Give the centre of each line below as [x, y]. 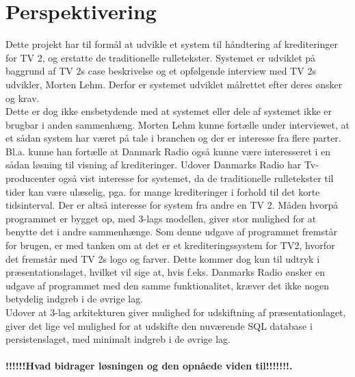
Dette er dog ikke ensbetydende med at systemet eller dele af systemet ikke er [169, 111]
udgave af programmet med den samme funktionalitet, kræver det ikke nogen [168, 285]
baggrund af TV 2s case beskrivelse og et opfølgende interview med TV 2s [161, 71]
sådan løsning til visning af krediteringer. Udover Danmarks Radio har [154, 165]
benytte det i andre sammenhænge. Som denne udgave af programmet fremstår [171, 232]
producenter [31, 178]
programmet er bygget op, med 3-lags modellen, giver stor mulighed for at [161, 218]
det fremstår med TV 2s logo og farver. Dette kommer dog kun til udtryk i [163, 258]
